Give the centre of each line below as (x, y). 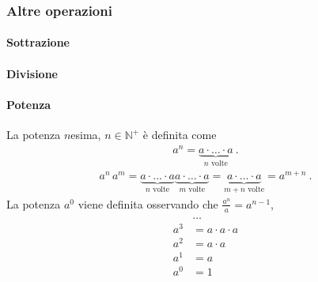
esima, (86, 135)
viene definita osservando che (148, 203)
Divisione (32, 73)
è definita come (180, 135)
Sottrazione (38, 42)
